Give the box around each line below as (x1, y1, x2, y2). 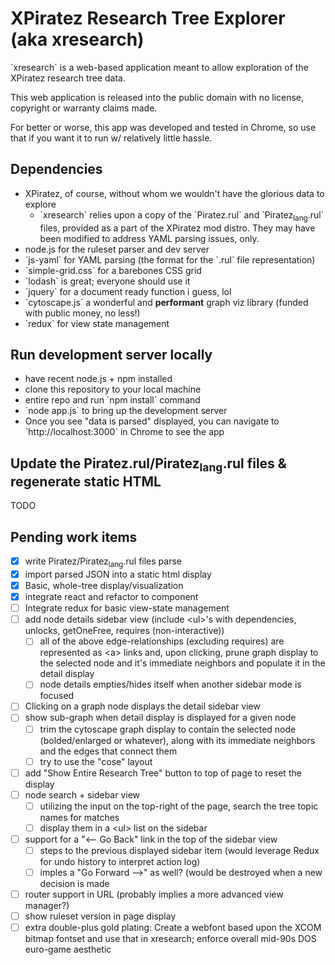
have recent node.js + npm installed (24, 373, 173, 385)
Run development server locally (10, 346, 213, 363)
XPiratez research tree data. (10, 72, 126, 84)
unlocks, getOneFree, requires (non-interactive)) (24, 625, 225, 637)
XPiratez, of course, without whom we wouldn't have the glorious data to (24, 187, 325, 199)
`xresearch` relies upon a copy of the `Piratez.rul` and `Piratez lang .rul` (39, 208, 325, 223)
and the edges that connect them (39, 745, 178, 757)
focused (39, 690, 75, 702)
